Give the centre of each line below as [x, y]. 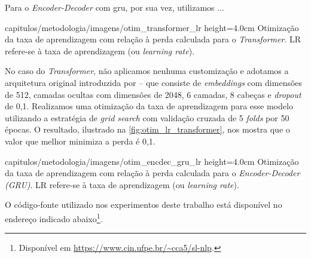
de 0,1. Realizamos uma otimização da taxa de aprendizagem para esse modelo [149, 106]
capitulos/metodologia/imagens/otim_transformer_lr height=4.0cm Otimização [152, 27]
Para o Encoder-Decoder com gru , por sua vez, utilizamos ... [115, 7]
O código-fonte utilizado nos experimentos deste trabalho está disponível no [144, 205]
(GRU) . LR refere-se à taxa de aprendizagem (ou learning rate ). [122, 184]
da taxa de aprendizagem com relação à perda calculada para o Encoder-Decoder [153, 173]
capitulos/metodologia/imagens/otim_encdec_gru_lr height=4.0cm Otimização [152, 161]
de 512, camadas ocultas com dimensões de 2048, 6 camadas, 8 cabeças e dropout [153, 94]
